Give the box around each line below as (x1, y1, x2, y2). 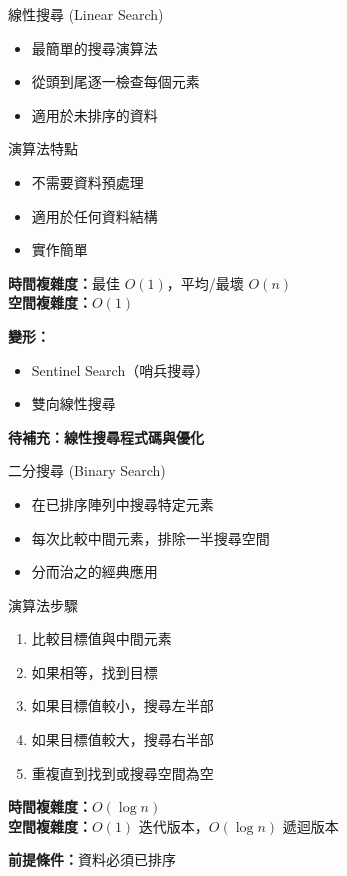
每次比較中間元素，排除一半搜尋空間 (31, 527, 270, 548)
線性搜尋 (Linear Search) (8, 4, 164, 24)
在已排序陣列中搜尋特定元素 (31, 493, 214, 514)
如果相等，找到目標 (31, 661, 158, 682)
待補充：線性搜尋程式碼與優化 (8, 426, 204, 447)
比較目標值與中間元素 (31, 628, 172, 649)
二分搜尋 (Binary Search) (8, 460, 166, 481)
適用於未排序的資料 (31, 104, 158, 125)
